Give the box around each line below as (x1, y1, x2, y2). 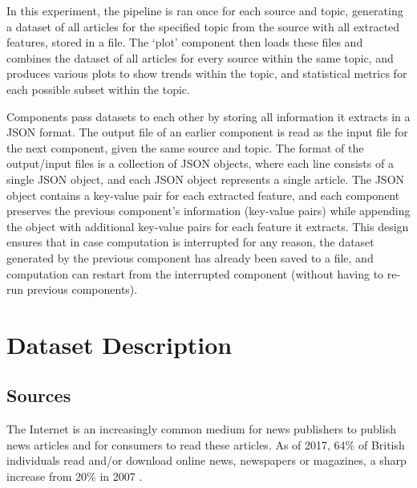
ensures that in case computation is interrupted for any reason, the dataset (6, 234, 374, 250)
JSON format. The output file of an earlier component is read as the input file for (6, 124, 408, 140)
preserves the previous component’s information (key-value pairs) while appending (6, 202, 411, 219)
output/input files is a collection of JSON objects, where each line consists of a (6, 155, 394, 172)
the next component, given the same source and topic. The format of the (6, 139, 364, 156)
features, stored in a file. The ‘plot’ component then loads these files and (6, 34, 363, 51)
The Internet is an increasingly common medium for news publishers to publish (6, 421, 396, 437)
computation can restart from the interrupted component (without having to (6, 265, 384, 282)
